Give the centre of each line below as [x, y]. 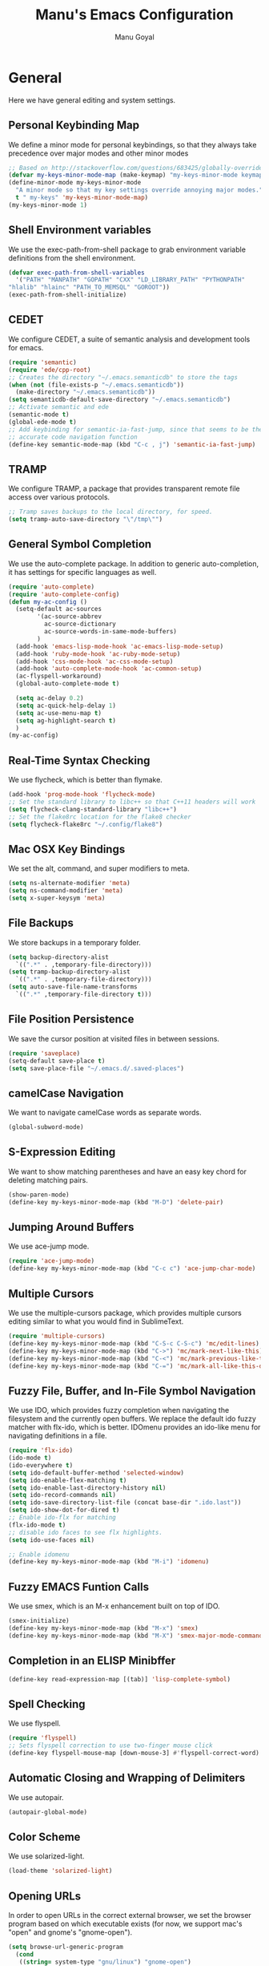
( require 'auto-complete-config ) [64, 594]
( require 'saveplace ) [44, 1053]
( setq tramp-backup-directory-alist [69, 972]
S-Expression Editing [62, 1152]
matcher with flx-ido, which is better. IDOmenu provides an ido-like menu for [134, 1427]
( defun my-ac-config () [48, 602]
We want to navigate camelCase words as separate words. [105, 1113]
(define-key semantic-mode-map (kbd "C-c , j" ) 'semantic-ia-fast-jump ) [132, 444]
